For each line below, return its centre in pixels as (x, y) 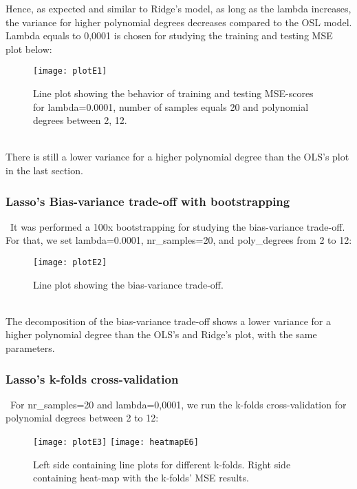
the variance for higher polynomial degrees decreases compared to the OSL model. (179, 22)
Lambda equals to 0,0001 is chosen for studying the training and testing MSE (169, 35)
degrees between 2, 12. (80, 120)
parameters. (30, 348)
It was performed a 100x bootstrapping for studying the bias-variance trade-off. (177, 226)
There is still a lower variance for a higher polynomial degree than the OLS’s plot (177, 157)
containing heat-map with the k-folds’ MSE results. (141, 478)
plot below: (29, 49)
